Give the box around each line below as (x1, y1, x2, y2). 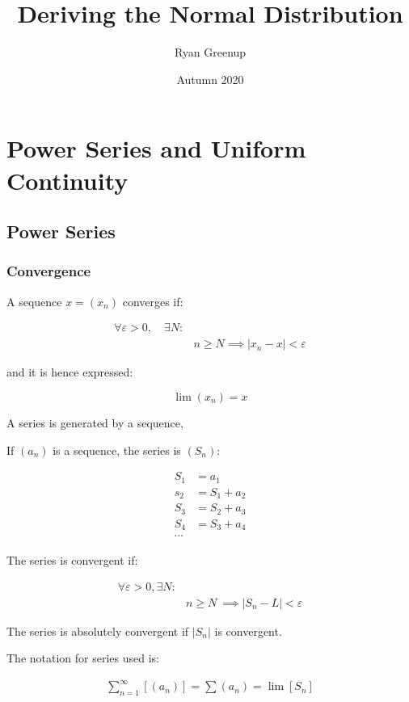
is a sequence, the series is (53, 441, 181, 458)
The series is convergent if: (6, 552, 138, 569)
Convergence (6, 261, 91, 281)
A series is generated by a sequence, (6, 414, 183, 431)
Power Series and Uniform (6, 132, 306, 165)
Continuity (6, 163, 129, 196)
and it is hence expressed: (6, 364, 133, 380)
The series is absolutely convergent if (6, 622, 189, 639)
